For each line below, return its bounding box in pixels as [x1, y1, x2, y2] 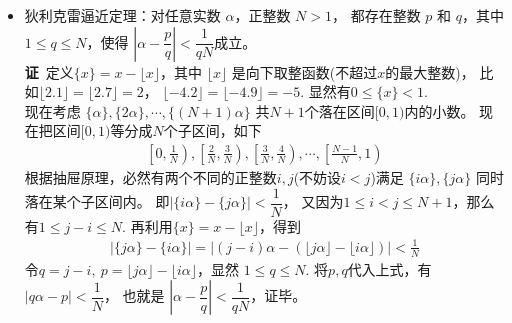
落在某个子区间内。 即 [24, 191, 170, 212]
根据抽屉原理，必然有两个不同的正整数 [24, 167, 277, 187]
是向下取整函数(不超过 [231, 61, 378, 82]
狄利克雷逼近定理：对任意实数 [24, 5, 221, 25]
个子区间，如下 [163, 120, 262, 141]
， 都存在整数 [332, 5, 421, 25]
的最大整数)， [385, 61, 475, 82]
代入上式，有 [347, 258, 432, 279]
